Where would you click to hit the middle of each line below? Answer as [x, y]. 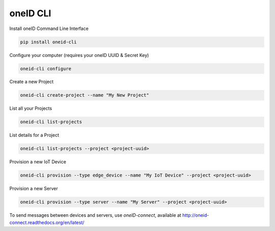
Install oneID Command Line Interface [49, 28]
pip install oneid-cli [48, 42]
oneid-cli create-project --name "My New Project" [85, 95]
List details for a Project [34, 135]
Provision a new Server [34, 189]
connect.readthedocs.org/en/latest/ [47, 222]
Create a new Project [31, 82]
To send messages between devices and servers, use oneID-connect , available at [95, 215]
